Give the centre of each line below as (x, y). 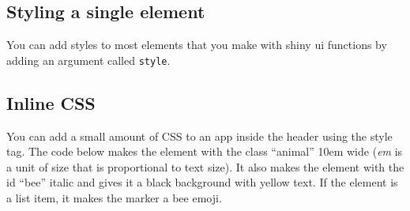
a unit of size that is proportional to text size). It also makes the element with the (205, 166)
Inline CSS (51, 102)
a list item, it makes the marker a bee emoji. (114, 198)
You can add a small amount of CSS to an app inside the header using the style (199, 136)
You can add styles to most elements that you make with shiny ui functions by (197, 45)
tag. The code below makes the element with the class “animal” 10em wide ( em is (205, 151)
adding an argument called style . (88, 60)
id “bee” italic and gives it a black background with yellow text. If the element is (202, 182)
